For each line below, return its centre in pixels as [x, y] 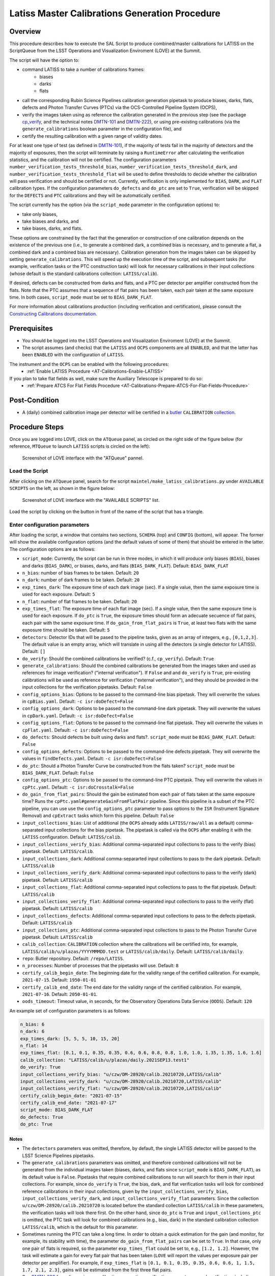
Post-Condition [34, 400]
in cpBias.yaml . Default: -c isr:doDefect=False [78, 701]
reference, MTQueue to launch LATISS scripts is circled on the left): [80, 446]
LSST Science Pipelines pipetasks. [59, 1156]
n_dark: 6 [32, 1032]
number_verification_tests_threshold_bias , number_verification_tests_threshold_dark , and [123, 167]
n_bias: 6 [32, 1024]
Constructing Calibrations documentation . [53, 313]
